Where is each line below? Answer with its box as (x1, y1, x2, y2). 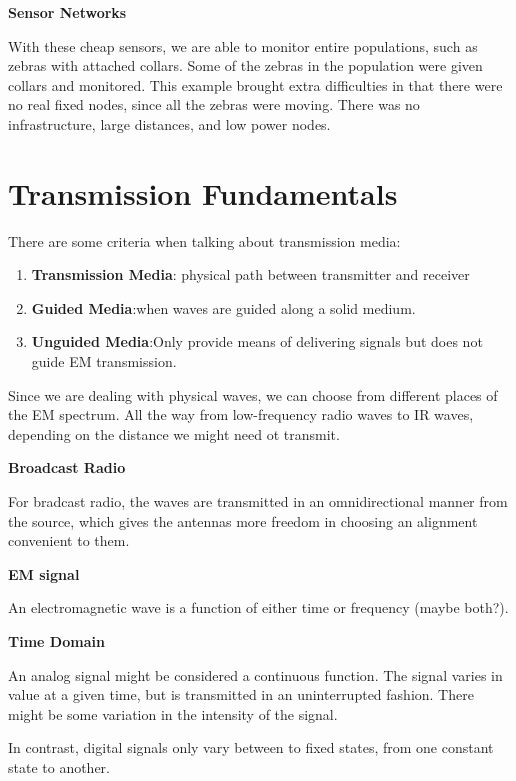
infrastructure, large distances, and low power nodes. (8, 113, 331, 134)
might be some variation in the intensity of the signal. (8, 703, 338, 724)
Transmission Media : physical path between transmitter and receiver (31, 264, 470, 285)
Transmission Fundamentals (8, 172, 398, 213)
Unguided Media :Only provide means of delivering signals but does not (31, 331, 483, 352)
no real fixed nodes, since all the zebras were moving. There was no (8, 94, 420, 115)
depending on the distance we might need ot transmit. (8, 423, 340, 444)
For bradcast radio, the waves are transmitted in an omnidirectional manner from (8, 491, 508, 512)
